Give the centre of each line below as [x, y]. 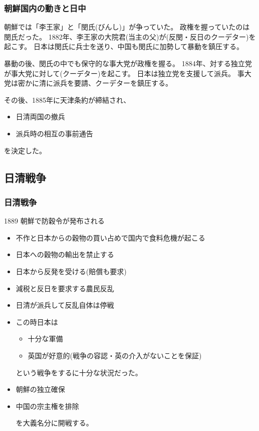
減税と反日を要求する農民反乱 [65, 288]
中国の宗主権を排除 [47, 406]
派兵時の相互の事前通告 [54, 133]
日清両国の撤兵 [40, 117]
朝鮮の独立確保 [40, 389]
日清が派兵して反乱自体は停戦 [65, 305]
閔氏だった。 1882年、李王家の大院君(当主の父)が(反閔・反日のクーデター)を [130, 36]
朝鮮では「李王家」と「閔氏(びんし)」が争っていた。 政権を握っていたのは [127, 27]
